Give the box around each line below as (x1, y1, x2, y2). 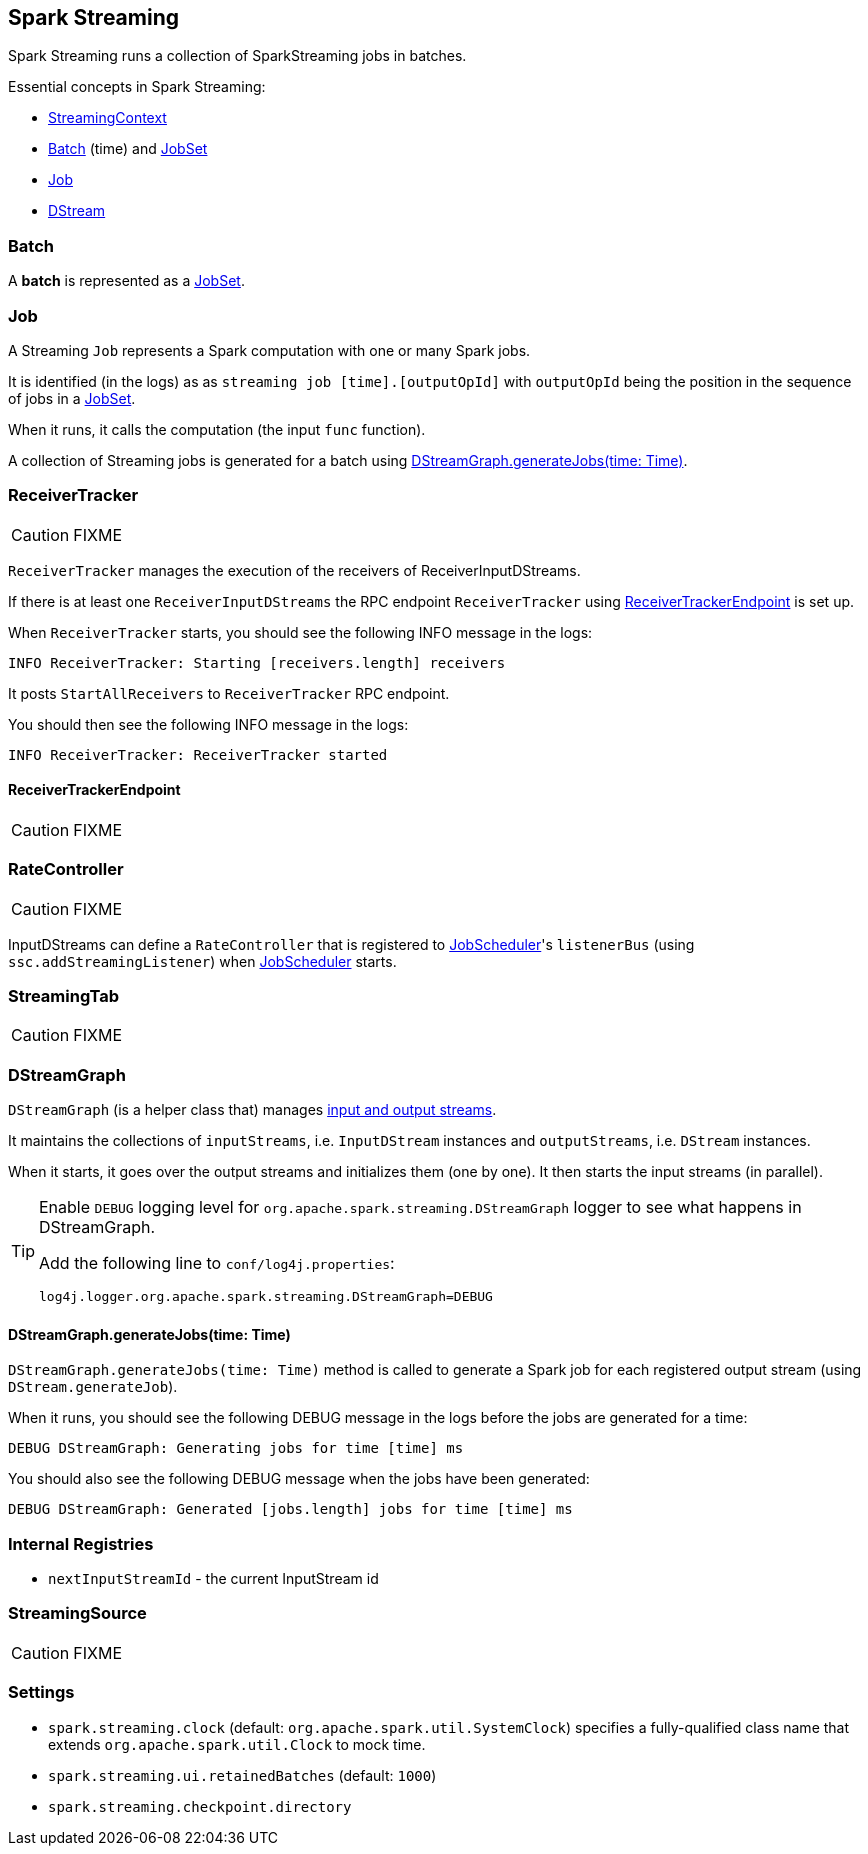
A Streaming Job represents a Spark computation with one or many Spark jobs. (8, 341, 531, 359)
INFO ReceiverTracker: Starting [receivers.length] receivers (8, 654, 506, 671)
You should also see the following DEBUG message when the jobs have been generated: (8, 1470, 590, 1488)
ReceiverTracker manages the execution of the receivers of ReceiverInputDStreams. (8, 561, 581, 579)
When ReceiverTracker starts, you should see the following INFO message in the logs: (8, 623, 593, 641)
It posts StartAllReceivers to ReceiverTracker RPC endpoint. (8, 684, 450, 702)
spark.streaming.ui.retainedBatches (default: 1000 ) (48, 1766, 437, 1784)
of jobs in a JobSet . (8, 389, 136, 407)
